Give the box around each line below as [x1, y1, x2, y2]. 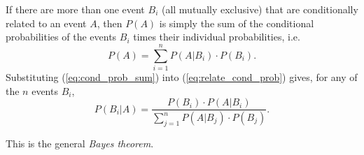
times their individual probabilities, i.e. [133, 29, 300, 44]
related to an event [6, 15, 87, 30]
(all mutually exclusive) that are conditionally [161, 2, 358, 16]
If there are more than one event [6, 2, 145, 16]
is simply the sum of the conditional [159, 15, 314, 30]
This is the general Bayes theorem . [6, 135, 154, 150]
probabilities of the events [6, 29, 117, 44]
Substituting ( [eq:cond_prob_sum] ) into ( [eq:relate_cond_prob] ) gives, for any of [6, 69, 358, 84]
